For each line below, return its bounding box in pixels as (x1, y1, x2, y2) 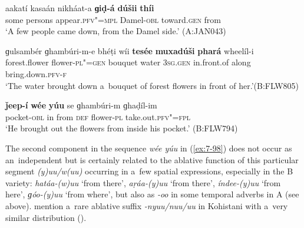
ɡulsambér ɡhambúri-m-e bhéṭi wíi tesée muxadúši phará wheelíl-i (5, 44, 254, 57)
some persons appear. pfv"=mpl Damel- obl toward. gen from (5, 13, 221, 25)
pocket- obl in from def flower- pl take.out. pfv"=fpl (5, 110, 191, 123)
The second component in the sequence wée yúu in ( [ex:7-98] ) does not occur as (5, 141, 292, 154)
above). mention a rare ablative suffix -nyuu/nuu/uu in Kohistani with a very (5, 199, 288, 212)
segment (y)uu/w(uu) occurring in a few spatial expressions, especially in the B (5, 165, 293, 177)
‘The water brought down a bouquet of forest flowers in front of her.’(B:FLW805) (5, 79, 299, 91)
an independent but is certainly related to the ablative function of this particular (5, 153, 299, 166)
